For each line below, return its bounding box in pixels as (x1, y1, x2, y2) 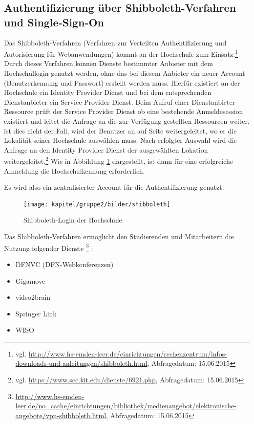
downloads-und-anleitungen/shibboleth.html (15, 358, 148, 368)
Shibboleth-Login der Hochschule (23, 215, 122, 225)
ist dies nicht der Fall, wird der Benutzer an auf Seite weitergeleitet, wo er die (4, 125, 237, 135)
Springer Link (15, 308, 57, 318)
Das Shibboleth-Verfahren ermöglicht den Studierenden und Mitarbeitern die (4, 231, 234, 242)
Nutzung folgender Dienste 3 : (4, 241, 93, 253)
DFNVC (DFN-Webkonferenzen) (15, 259, 114, 269)
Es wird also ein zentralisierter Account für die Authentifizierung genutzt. (4, 182, 224, 192)
